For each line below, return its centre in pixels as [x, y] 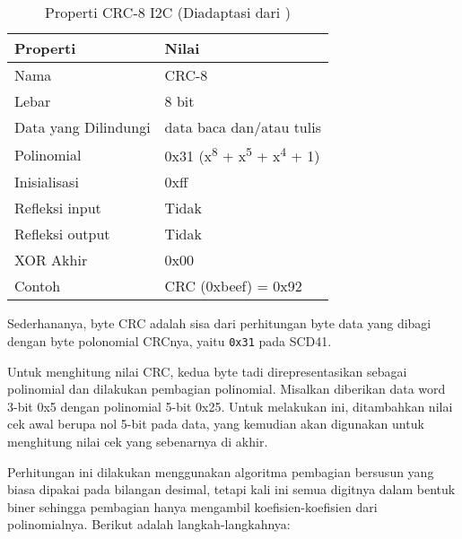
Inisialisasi [47, 182]
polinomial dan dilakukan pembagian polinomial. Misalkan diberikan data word [227, 389]
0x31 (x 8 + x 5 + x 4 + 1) [242, 155]
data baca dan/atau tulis [243, 127]
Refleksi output [62, 234]
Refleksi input [58, 208]
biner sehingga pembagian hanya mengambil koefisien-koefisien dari [192, 506]
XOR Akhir [51, 260]
